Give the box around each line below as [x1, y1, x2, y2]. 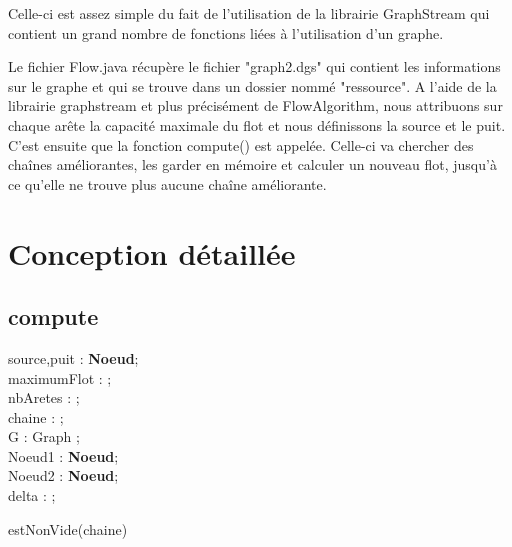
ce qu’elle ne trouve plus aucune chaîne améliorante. [8, 173, 327, 194]
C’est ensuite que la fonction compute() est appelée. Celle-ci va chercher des [8, 134, 474, 155]
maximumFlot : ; [8, 367, 112, 388]
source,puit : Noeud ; [8, 347, 139, 368]
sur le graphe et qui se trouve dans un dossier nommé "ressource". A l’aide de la [8, 75, 497, 96]
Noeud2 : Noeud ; [8, 465, 119, 486]
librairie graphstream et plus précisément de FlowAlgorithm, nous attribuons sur [8, 95, 503, 116]
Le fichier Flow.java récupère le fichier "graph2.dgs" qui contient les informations [8, 56, 501, 77]
